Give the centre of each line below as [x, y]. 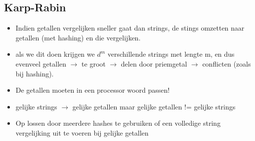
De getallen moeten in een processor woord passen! [93, 90]
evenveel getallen [41, 63]
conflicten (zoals [227, 63]
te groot [94, 63]
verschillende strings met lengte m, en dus [171, 54]
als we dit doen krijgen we [55, 54]
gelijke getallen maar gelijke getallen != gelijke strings [154, 106]
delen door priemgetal [154, 63]
